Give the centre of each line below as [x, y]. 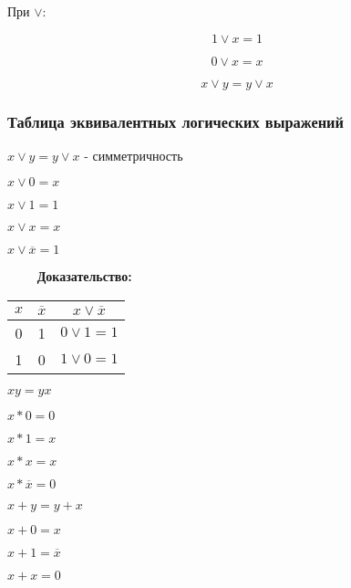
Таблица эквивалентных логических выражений [175, 121]
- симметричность [134, 155]
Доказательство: [84, 276]
